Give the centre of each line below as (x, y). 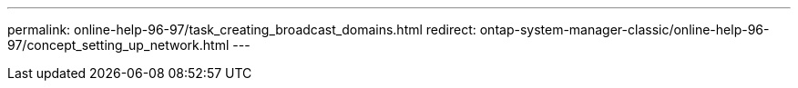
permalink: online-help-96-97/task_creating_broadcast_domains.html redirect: (242, 29)
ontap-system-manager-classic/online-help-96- (624, 29)
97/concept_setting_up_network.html (118, 45)
